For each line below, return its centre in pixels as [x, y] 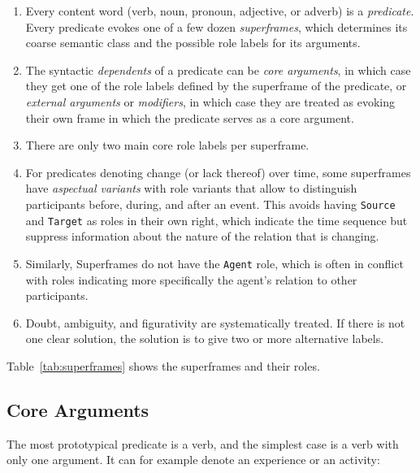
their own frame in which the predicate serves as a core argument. [190, 117]
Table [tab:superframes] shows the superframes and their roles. [163, 365]
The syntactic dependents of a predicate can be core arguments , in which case [218, 69]
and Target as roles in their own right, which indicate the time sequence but [216, 220]
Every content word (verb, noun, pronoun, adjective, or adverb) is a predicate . [220, 11]
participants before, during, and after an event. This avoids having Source [210, 204]
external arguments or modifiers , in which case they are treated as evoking [210, 101]
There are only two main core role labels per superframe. [167, 145]
